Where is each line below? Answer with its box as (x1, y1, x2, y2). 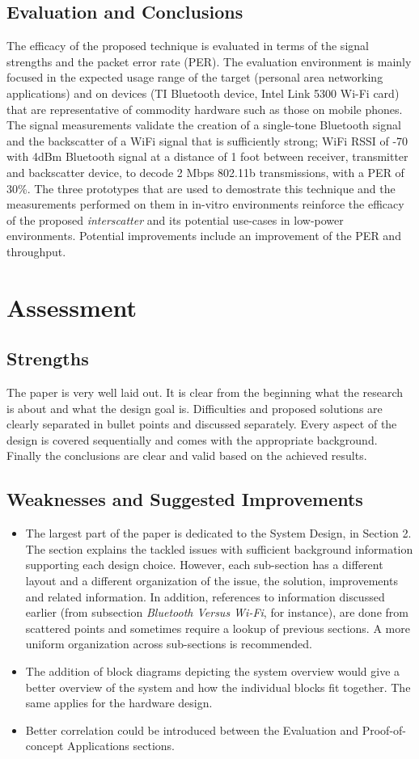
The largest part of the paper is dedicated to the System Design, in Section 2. (25, 525, 412, 542)
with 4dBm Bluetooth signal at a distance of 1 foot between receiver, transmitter (6, 148, 408, 165)
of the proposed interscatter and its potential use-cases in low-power (6, 211, 344, 228)
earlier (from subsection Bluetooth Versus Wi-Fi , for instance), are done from (25, 604, 408, 621)
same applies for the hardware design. (25, 694, 213, 711)
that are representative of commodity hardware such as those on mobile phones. (6, 100, 403, 117)
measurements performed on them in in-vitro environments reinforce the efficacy (6, 196, 404, 213)
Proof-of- (362, 721, 406, 738)
